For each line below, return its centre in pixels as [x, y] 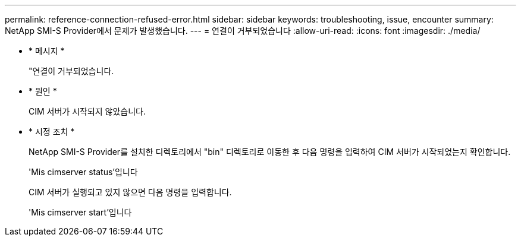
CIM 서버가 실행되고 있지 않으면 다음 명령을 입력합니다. [130, 192]
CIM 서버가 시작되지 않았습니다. [87, 111]
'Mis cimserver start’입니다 [80, 212]
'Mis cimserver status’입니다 [83, 172]
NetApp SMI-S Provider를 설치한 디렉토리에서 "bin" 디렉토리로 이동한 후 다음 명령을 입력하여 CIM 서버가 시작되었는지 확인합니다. [270, 152]
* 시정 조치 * [52, 131]
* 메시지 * [47, 51]
